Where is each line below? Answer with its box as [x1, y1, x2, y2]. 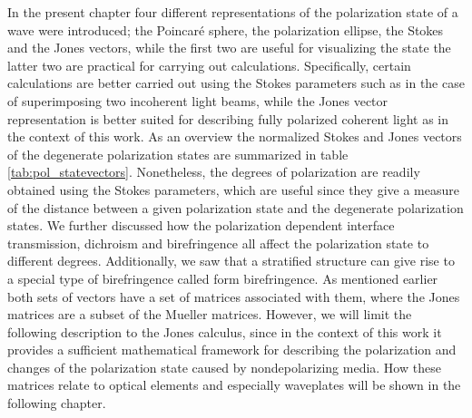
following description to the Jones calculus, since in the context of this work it [7, 322, 442, 341]
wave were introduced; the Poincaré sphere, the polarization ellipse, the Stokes [7, 20, 444, 39]
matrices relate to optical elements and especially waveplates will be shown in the [7, 375, 461, 394]
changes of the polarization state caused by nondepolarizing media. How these [7, 357, 441, 376]
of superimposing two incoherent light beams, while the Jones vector [7, 91, 388, 110]
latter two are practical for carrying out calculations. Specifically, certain [7, 55, 411, 74]
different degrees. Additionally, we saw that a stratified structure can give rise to [7, 251, 455, 270]
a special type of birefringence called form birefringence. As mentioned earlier [7, 268, 438, 287]
